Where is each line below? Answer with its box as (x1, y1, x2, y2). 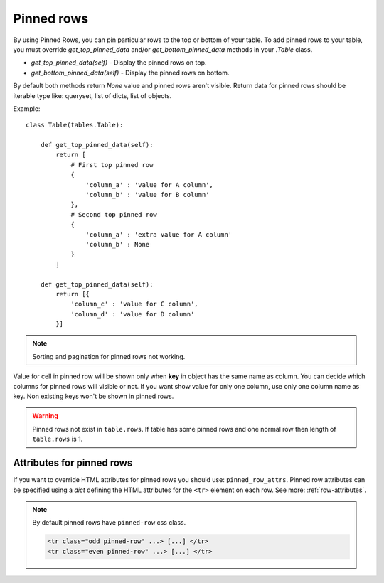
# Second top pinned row (70, 210, 158, 218)
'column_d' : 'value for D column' (70, 310, 195, 318)
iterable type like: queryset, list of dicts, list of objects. (13, 91, 172, 100)
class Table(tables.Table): (26, 121, 124, 129)
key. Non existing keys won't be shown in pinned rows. (13, 392, 174, 401)
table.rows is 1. (32, 434, 83, 444)
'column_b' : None (85, 240, 150, 248)
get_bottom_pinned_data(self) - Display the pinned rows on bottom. (31, 68, 230, 77)
